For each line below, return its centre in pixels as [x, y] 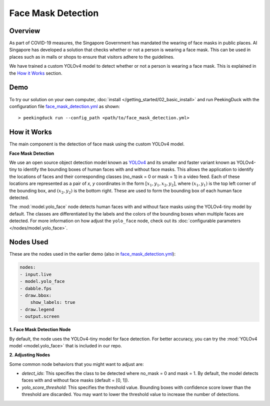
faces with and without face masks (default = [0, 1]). [75, 380]
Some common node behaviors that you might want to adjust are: [76, 364]
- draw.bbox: [36, 295]
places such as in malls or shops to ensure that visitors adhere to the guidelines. [92, 57]
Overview [25, 31]
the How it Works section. [36, 73]
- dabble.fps [36, 288]
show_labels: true [53, 302]
